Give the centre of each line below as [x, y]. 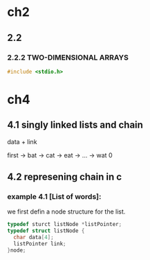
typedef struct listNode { [46, 231]
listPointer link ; [40, 244]
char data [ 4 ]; [34, 237]
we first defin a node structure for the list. [66, 211]
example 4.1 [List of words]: [54, 197]
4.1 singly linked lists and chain [75, 125]
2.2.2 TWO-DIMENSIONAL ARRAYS [68, 58]
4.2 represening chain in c [65, 177]
